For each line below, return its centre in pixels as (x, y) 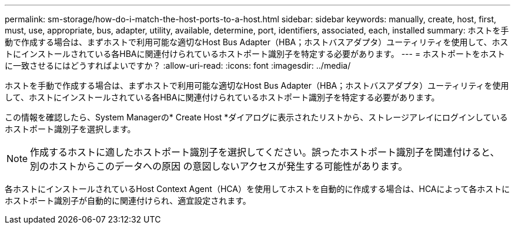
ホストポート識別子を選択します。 (70, 129)
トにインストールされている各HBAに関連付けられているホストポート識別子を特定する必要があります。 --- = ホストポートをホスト (255, 54)
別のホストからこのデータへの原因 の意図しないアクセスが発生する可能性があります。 (219, 166)
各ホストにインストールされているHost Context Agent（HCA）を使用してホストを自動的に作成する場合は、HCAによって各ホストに (257, 189)
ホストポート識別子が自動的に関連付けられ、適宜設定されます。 (128, 201)
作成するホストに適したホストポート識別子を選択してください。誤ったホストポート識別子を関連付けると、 (265, 152)
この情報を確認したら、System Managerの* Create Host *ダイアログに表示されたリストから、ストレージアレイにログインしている (256, 117)
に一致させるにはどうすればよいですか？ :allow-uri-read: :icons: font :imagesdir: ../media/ (178, 65)
